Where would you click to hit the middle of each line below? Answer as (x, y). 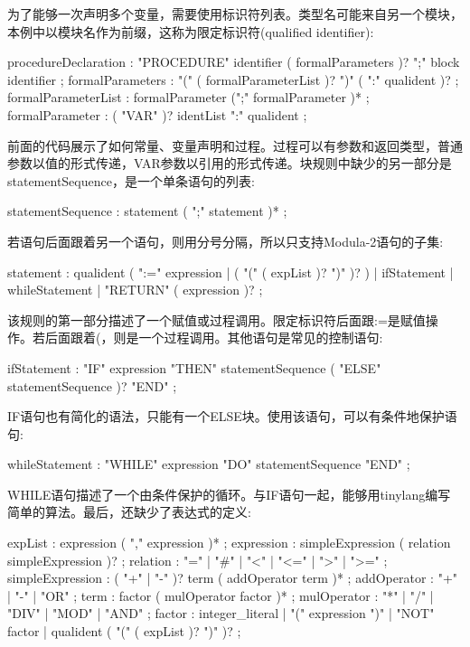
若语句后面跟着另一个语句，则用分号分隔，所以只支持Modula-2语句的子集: (226, 241)
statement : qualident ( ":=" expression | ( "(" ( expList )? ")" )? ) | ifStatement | (230, 272)
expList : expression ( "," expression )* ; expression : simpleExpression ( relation (229, 543)
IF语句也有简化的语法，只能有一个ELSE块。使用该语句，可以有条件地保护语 (232, 416)
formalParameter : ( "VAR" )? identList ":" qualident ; (157, 114)
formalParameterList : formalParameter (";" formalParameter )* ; (188, 97)
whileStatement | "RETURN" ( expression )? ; (135, 290)
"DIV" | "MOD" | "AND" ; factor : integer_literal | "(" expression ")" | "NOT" (221, 613)
